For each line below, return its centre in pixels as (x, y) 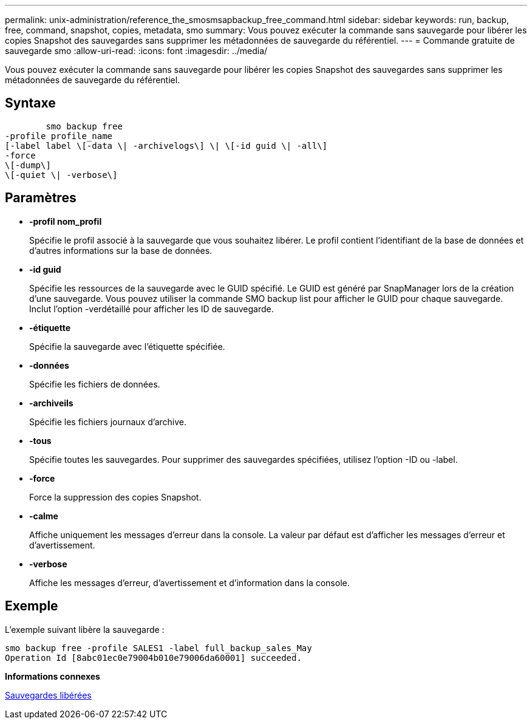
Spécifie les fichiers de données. (95, 384)
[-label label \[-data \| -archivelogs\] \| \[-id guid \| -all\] (166, 145)
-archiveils (51, 403)
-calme (44, 516)
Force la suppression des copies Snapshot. (115, 497)
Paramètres (41, 198)
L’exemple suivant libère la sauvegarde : (85, 629)
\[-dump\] (28, 165)
